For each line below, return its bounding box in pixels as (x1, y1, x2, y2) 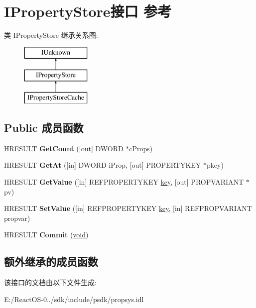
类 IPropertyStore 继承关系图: (4, 30, 98, 40)
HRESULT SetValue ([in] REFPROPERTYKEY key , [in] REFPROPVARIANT (4, 203, 252, 213)
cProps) (129, 143, 153, 153)
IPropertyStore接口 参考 (4, 1, 172, 21)
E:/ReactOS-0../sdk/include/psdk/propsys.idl (4, 294, 144, 304)
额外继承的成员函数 (4, 254, 98, 269)
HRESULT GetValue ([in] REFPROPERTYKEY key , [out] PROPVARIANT (4, 177, 244, 187)
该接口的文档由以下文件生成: (4, 277, 97, 288)
